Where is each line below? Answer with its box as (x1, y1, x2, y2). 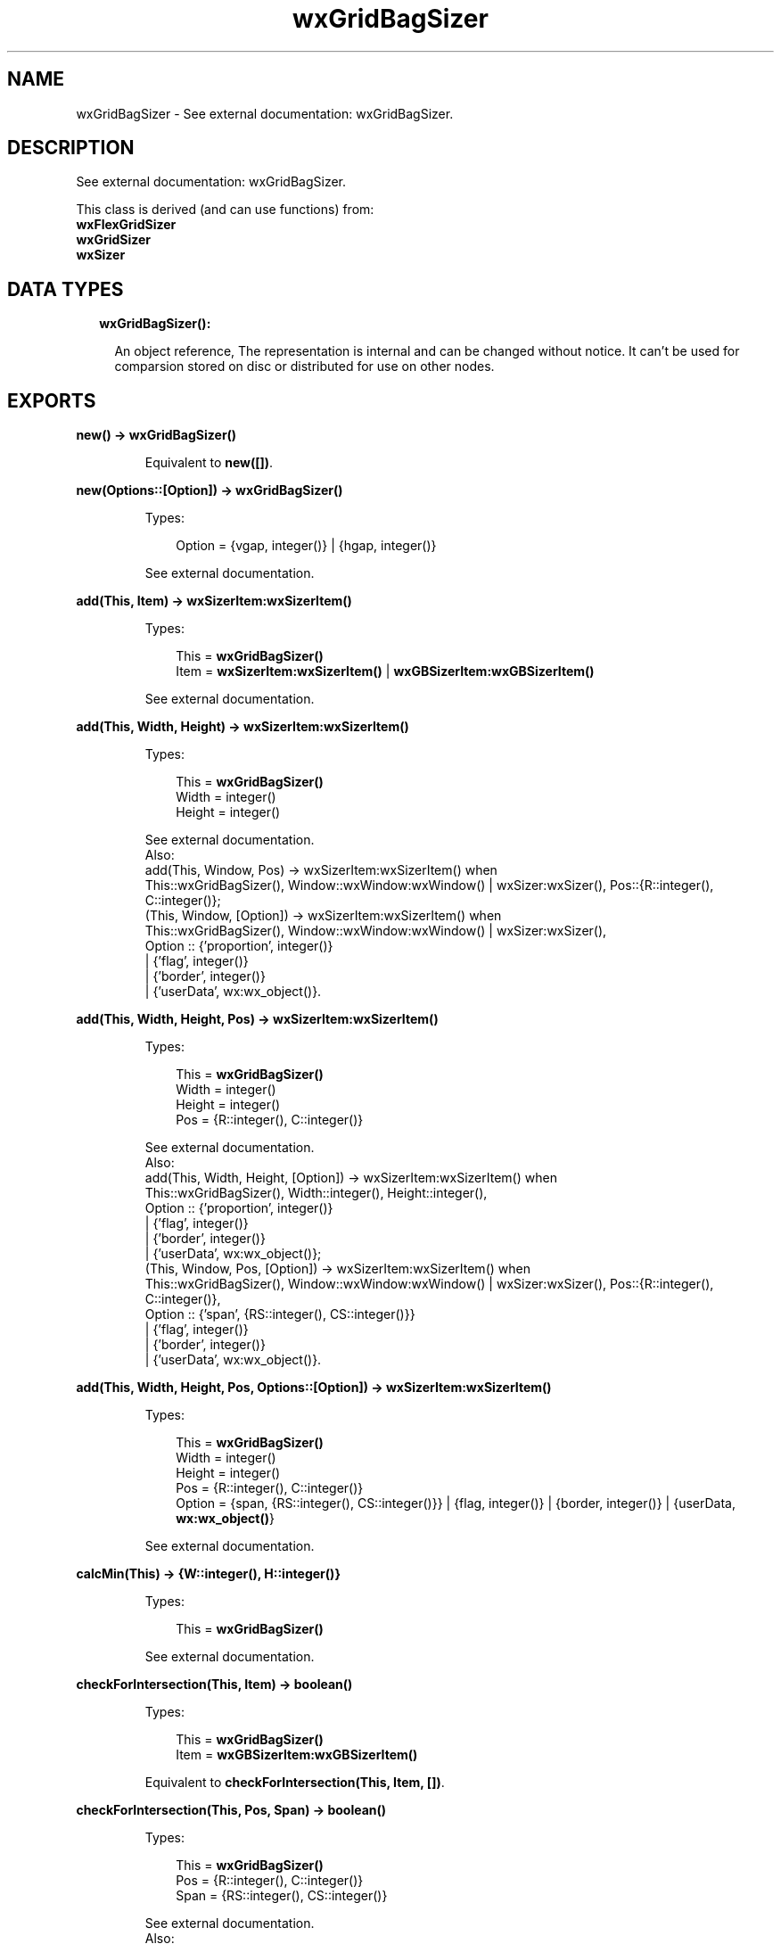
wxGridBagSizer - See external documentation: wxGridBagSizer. (76, 105, 454, 121)
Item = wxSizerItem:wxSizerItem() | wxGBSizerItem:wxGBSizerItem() (176, 663, 595, 680)
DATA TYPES (7, 277, 124, 301)
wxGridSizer (76, 232, 152, 248)
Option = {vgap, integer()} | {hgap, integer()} (176, 538, 437, 554)
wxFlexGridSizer (76, 217, 177, 233)
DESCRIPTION (7, 136, 135, 160)
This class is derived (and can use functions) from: (76, 202, 374, 218)
